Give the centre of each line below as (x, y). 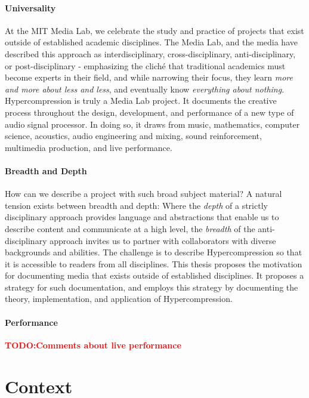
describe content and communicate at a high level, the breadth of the (130, 228)
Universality (30, 7)
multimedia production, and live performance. (89, 147)
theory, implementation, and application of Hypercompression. (119, 299)
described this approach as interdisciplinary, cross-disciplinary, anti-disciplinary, (150, 53)
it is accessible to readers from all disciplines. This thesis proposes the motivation (154, 263)
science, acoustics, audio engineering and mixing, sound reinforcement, (133, 136)
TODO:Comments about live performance (93, 345)
